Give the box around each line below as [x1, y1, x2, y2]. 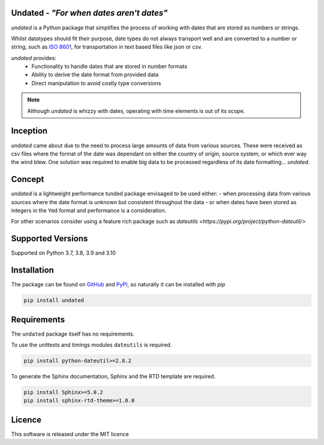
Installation [11, 265, 54, 276]
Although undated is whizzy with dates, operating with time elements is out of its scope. [27, 107, 245, 114]
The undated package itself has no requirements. [11, 330, 135, 338]
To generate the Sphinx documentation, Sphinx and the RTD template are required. [11, 373, 216, 380]
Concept [11, 174, 44, 184]
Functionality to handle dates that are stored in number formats [31, 63, 188, 70]
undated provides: [11, 54, 56, 61]
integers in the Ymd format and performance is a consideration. [11, 207, 167, 214]
